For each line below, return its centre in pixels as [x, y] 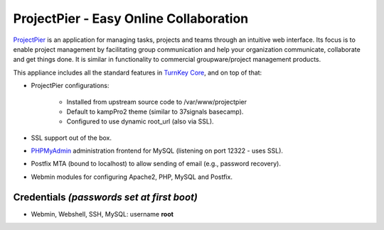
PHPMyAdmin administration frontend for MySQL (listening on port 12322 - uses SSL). [157, 151]
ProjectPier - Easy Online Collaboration [131, 18]
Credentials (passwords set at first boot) [106, 197]
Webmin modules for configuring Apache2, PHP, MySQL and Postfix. [132, 177]
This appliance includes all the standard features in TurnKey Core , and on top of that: [138, 72]
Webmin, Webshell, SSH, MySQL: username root [102, 214]
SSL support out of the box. [71, 138]
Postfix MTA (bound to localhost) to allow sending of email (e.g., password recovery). [156, 164]
